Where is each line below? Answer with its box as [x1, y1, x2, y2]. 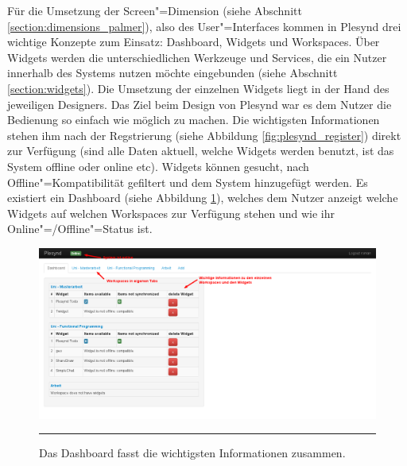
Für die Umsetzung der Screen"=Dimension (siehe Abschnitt [7, 2, 302, 18]
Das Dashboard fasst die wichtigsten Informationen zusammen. [39, 445, 346, 461]
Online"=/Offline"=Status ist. [7, 220, 153, 237]
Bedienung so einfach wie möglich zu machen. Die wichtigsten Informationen [7, 111, 380, 128]
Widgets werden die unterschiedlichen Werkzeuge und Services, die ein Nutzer [7, 49, 387, 65]
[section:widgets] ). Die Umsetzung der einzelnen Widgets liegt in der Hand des [7, 80, 390, 96]
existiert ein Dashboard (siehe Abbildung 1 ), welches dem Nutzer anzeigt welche [7, 189, 398, 206]
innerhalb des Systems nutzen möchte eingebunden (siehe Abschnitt [7, 64, 338, 81]
